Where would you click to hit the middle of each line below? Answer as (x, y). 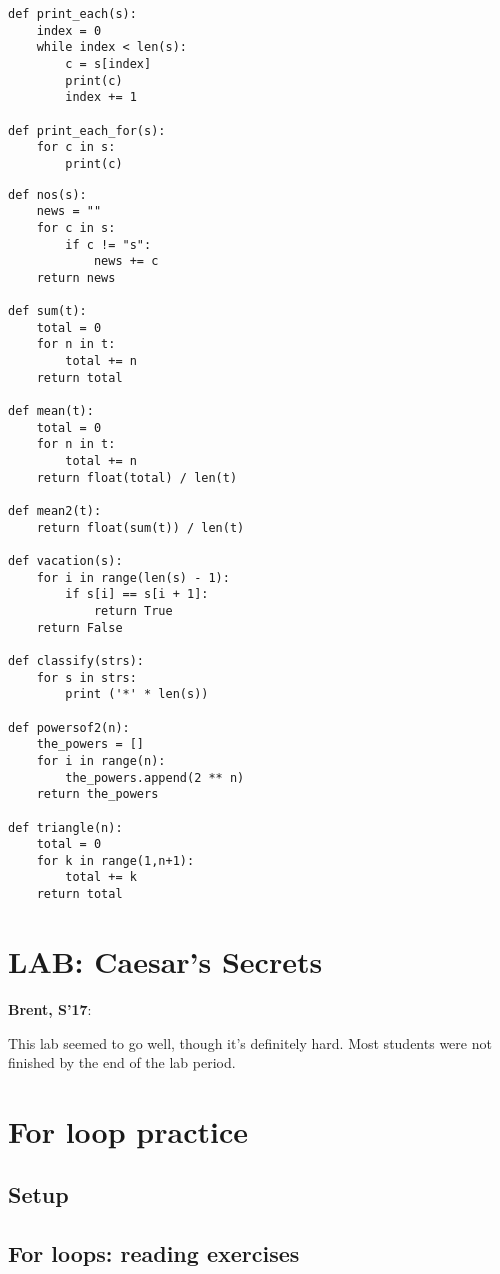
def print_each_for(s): (87, 130)
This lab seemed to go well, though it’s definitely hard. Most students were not (250, 1042)
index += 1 (101, 97)
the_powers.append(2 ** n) (155, 777)
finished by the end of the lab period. (122, 1062)
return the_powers (97, 794)
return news (76, 277)
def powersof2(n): (69, 727)
